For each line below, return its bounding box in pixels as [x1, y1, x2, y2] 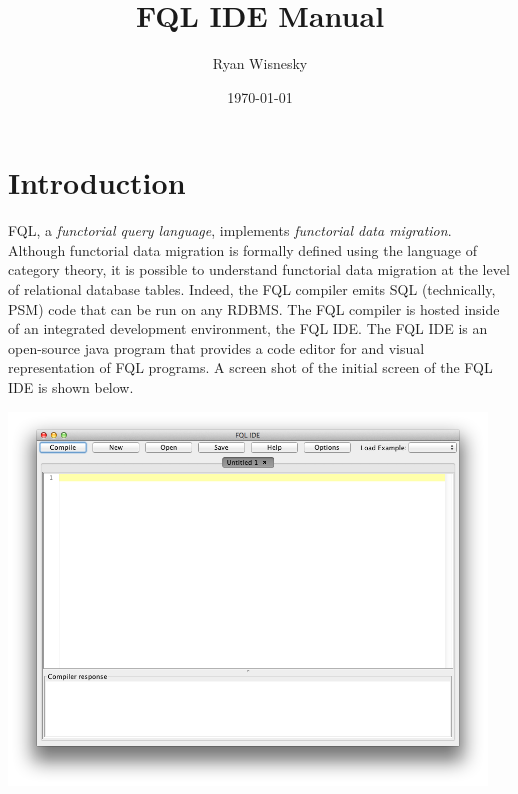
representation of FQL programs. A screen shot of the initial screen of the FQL [8, 357, 493, 378]
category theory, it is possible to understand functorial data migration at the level [8, 259, 510, 280]
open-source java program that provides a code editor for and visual [8, 337, 425, 358]
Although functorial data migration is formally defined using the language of [8, 239, 477, 260]
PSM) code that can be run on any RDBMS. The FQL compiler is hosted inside [8, 298, 500, 319]
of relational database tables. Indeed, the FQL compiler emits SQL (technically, [8, 279, 496, 300]
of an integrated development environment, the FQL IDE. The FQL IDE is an [8, 318, 488, 339]
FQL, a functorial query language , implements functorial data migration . [8, 220, 452, 241]
